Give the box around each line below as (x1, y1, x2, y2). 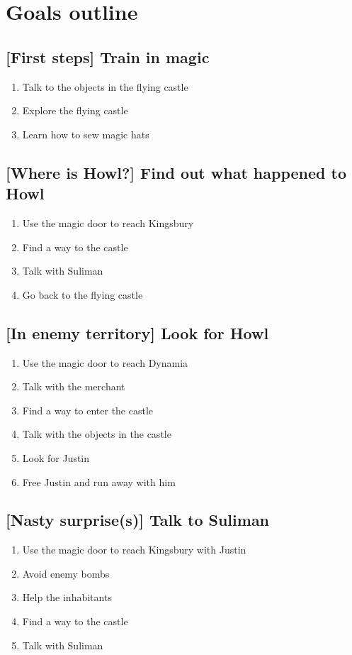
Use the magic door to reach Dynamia (22, 355, 188, 370)
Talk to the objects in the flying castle (22, 79, 188, 94)
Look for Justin (22, 450, 90, 465)
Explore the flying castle (22, 103, 128, 118)
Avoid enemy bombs (22, 566, 110, 580)
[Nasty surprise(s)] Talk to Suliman (6, 509, 270, 531)
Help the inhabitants (22, 590, 112, 605)
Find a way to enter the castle (22, 402, 154, 417)
